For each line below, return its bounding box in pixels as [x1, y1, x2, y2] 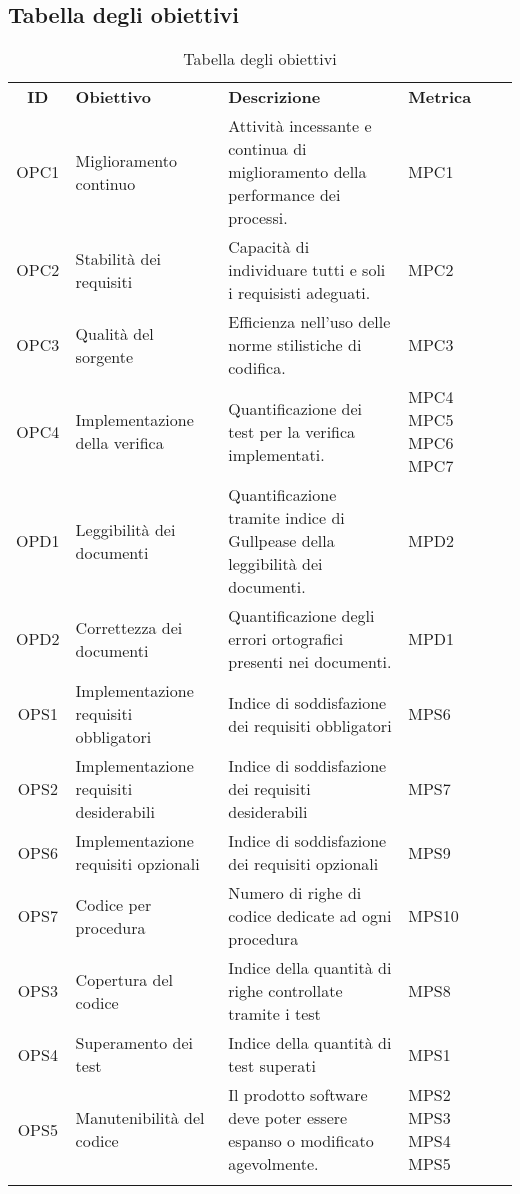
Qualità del [75, 321, 154, 345]
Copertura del [75, 967, 174, 991]
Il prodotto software [228, 1083, 368, 1107]
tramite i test [228, 1002, 321, 1026]
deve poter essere [228, 1106, 348, 1130]
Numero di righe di [228, 881, 362, 905]
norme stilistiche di [228, 333, 362, 357]
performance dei [228, 183, 341, 207]
